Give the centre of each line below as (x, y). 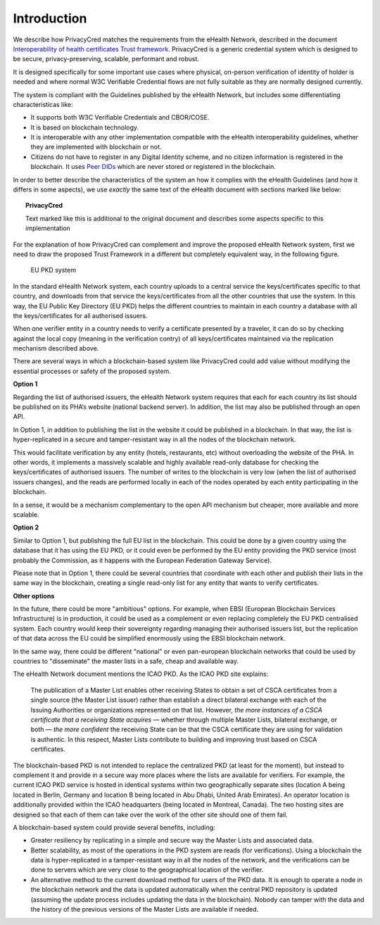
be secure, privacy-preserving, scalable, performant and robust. (106, 59)
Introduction (50, 18)
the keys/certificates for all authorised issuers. (80, 315)
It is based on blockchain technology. (85, 127)
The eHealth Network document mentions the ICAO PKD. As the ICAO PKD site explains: (141, 674)
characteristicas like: (43, 104)
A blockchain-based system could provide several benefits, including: (114, 827)
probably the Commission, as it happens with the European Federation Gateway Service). (142, 560)
